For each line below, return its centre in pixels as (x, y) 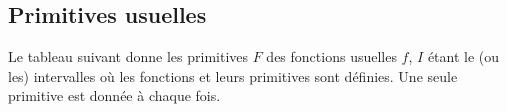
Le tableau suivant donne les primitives (128, 56)
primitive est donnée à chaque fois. (114, 95)
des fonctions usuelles (331, 56)
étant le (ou (463, 56)
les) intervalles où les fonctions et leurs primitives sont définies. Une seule (233, 75)
